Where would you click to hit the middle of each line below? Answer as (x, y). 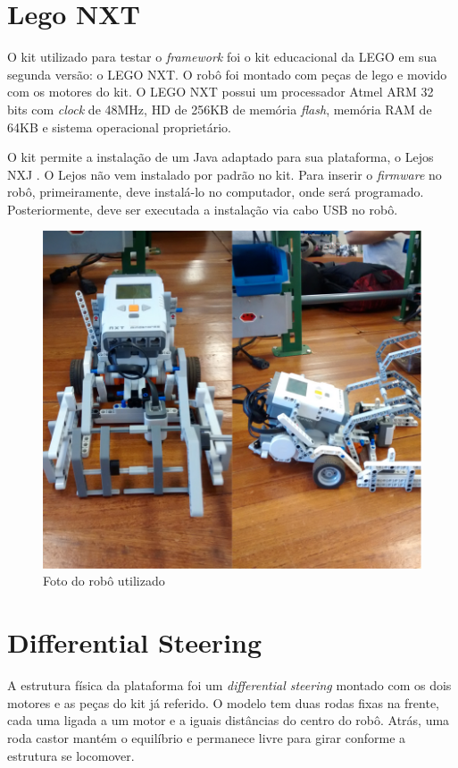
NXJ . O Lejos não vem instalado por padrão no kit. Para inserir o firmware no (225, 174)
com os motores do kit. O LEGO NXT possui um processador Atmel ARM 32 (221, 92)
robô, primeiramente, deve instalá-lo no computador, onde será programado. (216, 192)
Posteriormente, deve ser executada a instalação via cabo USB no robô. (203, 209)
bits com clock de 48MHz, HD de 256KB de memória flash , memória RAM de (220, 109)
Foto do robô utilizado (104, 581)
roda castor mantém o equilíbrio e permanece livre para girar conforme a (207, 737)
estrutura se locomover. (71, 755)
